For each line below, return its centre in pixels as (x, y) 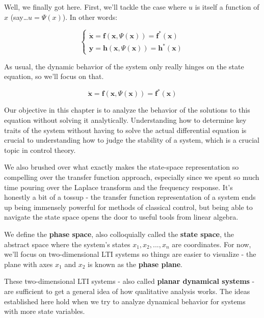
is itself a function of (227, 7)
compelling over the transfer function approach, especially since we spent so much (132, 177)
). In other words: (90, 17)
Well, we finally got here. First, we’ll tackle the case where (95, 7)
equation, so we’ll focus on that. (54, 76)
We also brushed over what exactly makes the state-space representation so (122, 167)
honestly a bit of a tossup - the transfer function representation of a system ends (130, 197)
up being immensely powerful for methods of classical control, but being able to (128, 207)
